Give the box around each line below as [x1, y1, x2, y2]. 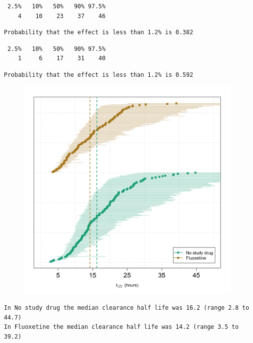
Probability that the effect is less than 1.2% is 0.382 [4, 29, 193, 36]
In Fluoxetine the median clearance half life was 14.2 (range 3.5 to [4, 323, 239, 331]
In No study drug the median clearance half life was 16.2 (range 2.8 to [4, 304, 250, 312]
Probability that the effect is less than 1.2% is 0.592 [4, 71, 193, 78]
